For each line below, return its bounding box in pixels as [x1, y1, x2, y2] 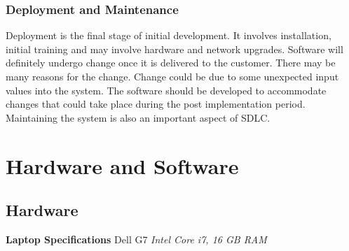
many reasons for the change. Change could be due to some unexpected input [6, 69, 339, 83]
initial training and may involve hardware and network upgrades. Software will [6, 41, 343, 56]
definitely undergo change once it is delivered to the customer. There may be [6, 55, 336, 70]
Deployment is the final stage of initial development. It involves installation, [6, 28, 331, 43]
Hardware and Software [6, 151, 239, 180]
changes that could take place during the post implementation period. [6, 96, 306, 111]
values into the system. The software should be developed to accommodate [6, 83, 327, 97]
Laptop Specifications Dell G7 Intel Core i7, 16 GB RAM [6, 231, 267, 246]
